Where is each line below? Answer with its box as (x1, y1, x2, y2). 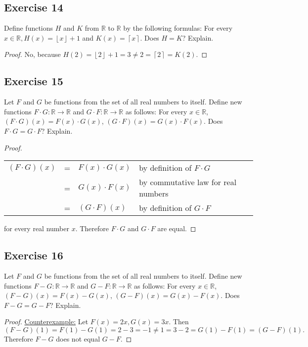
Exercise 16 (4, 248, 63, 263)
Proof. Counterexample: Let (4, 316, 88, 327)
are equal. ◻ (157, 223, 196, 234)
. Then (169, 316, 189, 327)
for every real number (4, 223, 69, 234)
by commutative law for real (139, 176, 237, 188)
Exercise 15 (4, 73, 63, 89)
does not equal (56, 333, 100, 344)
